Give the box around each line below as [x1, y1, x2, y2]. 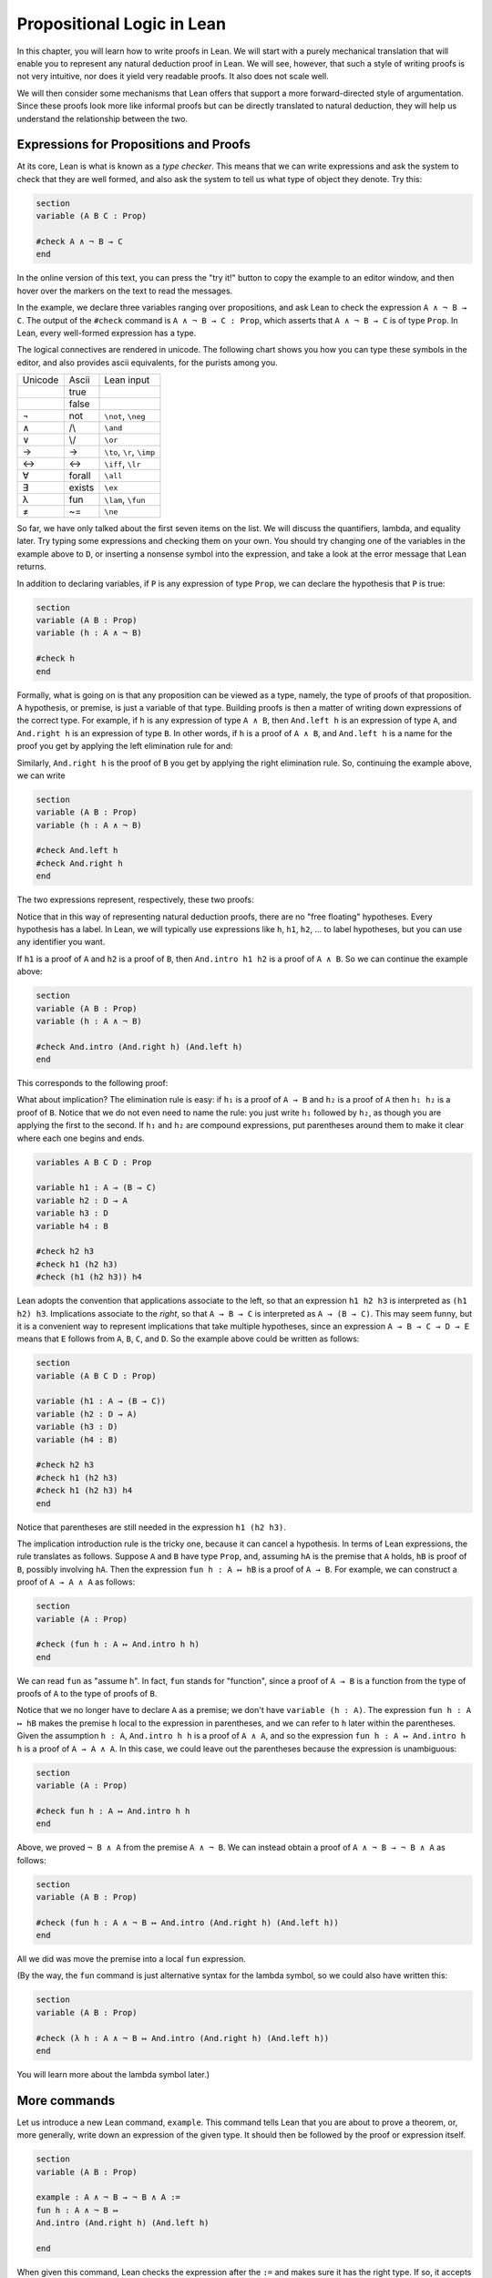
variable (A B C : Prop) [36, 210, 148, 221]
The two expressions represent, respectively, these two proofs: [16, 894, 254, 906]
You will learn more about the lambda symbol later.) [16, 2068, 210, 2079]
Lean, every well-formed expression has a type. [16, 327, 197, 338]
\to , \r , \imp [104, 446, 155, 458]
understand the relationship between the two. [16, 113, 189, 124]
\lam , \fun [104, 493, 146, 506]
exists [68, 481, 95, 494]
